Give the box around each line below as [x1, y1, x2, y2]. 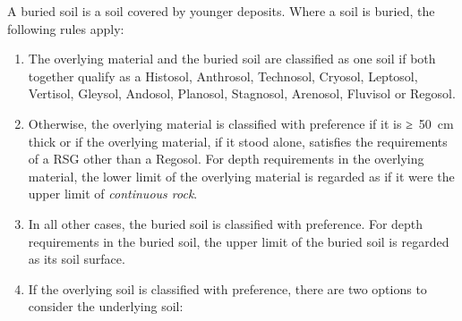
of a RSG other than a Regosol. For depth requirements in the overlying [28, 149, 424, 168]
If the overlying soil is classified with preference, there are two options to [28, 279, 427, 298]
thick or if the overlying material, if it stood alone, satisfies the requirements [28, 131, 448, 150]
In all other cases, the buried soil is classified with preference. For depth [28, 214, 423, 232]
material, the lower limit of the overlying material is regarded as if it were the [28, 166, 455, 185]
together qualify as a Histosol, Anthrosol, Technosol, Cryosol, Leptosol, [28, 66, 418, 85]
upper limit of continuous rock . [28, 184, 198, 203]
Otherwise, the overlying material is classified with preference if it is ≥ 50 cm [28, 114, 454, 132]
